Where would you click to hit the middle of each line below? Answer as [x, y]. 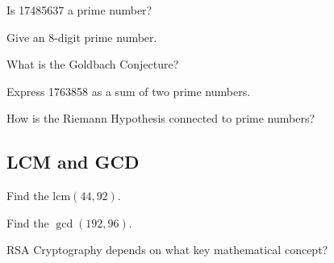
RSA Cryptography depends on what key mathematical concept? [167, 250]
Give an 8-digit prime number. [82, 37]
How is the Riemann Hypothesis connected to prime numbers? [161, 118]
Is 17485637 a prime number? [79, 10]
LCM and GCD [73, 162]
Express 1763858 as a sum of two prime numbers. [129, 91]
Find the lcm [39, 196]
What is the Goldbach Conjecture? [93, 64]
